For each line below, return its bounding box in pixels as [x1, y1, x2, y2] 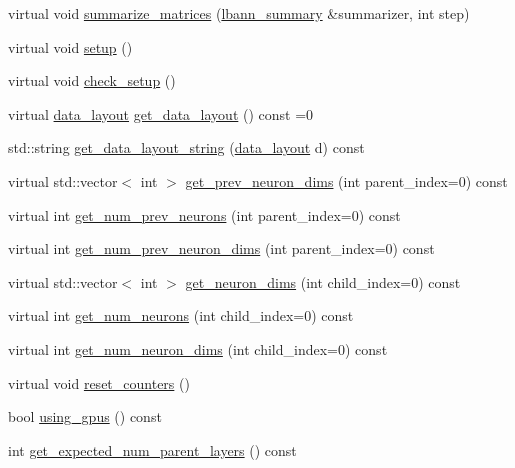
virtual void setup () [8, 36, 133, 57]
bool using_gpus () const [8, 406, 162, 427]
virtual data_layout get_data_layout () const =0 [8, 103, 314, 124]
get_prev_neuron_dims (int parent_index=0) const [185, 170, 508, 191]
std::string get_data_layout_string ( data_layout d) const [8, 137, 365, 158]
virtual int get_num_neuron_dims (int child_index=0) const [8, 338, 388, 359]
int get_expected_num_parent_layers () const [8, 439, 297, 460]
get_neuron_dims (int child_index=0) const [185, 271, 461, 292]
